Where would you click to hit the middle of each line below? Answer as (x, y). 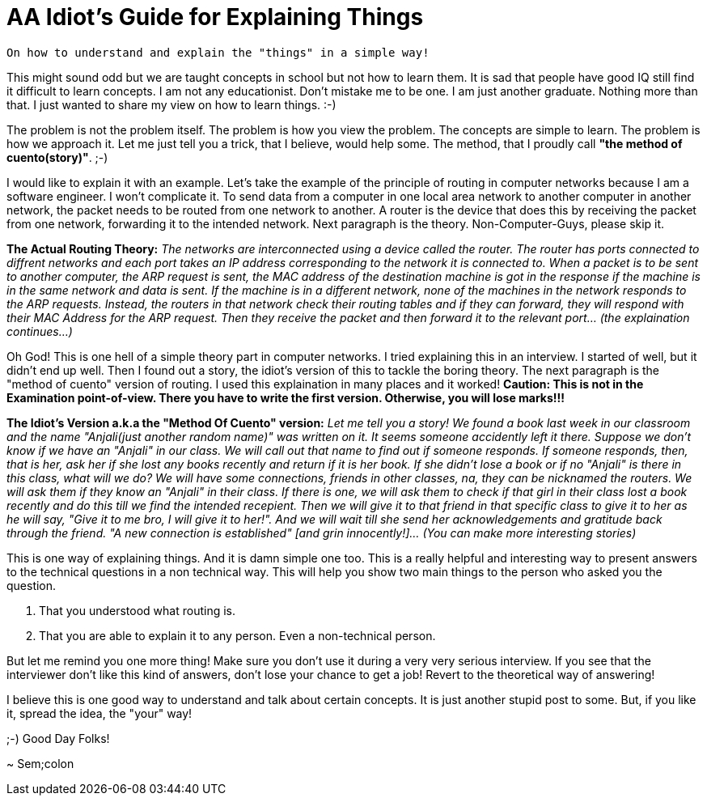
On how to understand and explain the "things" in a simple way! (218, 52)
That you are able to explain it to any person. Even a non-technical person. (237, 635)
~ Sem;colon (40, 763)
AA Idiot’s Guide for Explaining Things (215, 17)
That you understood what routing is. (137, 610)
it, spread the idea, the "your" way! (99, 713)
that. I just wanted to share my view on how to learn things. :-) (171, 104)
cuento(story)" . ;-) (57, 157)
